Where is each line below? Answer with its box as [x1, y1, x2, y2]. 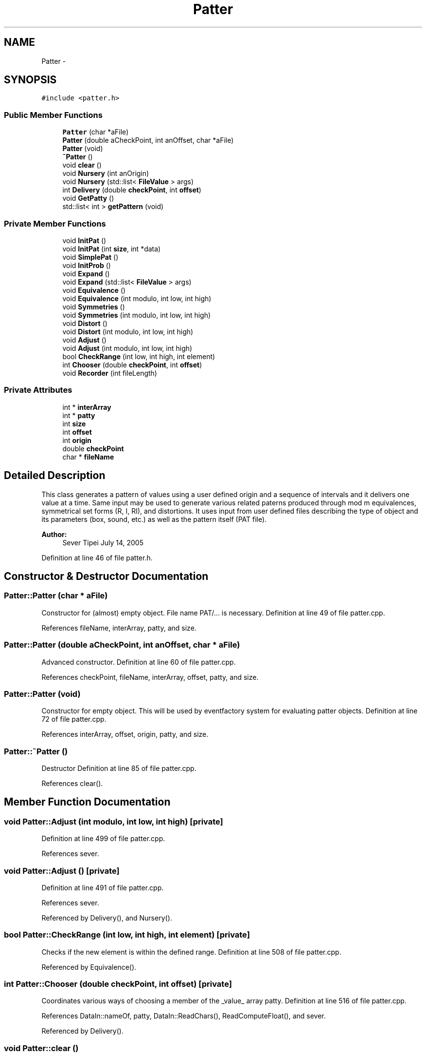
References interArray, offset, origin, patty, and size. [41, 730, 209, 739]
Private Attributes [4, 385, 72, 395]
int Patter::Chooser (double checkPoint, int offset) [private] [4, 979, 232, 989]
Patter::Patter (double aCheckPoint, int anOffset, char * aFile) [4, 640, 240, 650]
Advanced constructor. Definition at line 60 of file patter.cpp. [41, 657, 236, 666]
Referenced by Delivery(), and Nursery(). [41, 913, 172, 922]
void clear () [62, 161, 102, 170]
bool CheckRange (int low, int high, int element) [62, 352, 215, 361]
